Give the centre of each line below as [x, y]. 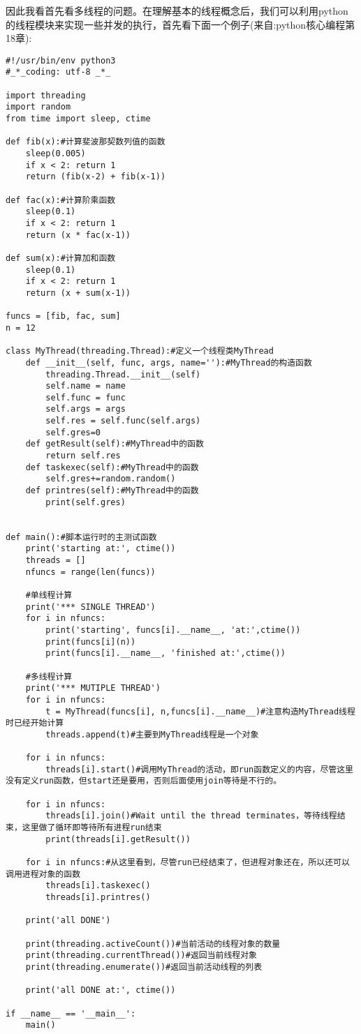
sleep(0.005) [56, 154]
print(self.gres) [86, 502]
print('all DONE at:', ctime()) [101, 990]
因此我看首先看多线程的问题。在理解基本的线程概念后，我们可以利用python [177, 10]
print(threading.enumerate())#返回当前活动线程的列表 [144, 967]
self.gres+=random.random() [111, 479]
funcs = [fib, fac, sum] [63, 316]
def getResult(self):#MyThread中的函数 [115, 444]
